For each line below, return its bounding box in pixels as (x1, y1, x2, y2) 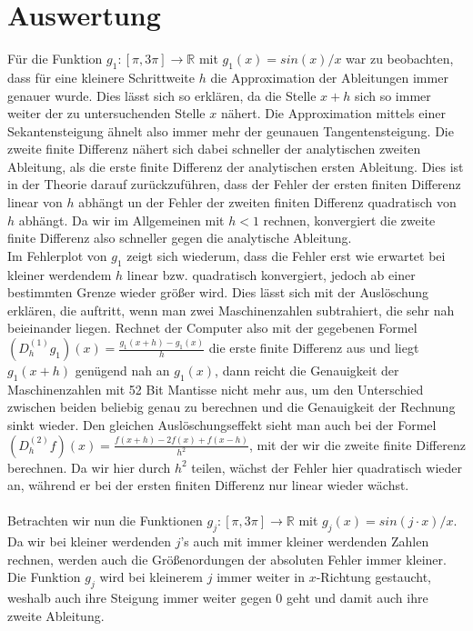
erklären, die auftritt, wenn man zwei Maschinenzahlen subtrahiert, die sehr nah (7, 300, 455, 319)
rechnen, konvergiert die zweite (263, 210, 436, 229)
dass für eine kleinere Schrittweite (7, 67, 195, 86)
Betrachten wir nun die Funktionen (7, 511, 203, 530)
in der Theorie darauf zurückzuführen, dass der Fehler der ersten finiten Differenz (7, 175, 461, 194)
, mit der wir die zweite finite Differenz (249, 435, 466, 454)
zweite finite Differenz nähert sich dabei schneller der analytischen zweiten (7, 139, 421, 158)
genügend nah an (75, 361, 170, 380)
